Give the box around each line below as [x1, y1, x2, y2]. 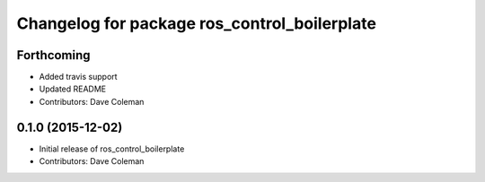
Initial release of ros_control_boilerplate [39, 143, 185, 154]
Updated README [39, 83, 107, 94]
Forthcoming [16, 48, 91, 63]
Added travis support [39, 72, 118, 82]
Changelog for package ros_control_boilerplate [16, 13, 377, 33]
